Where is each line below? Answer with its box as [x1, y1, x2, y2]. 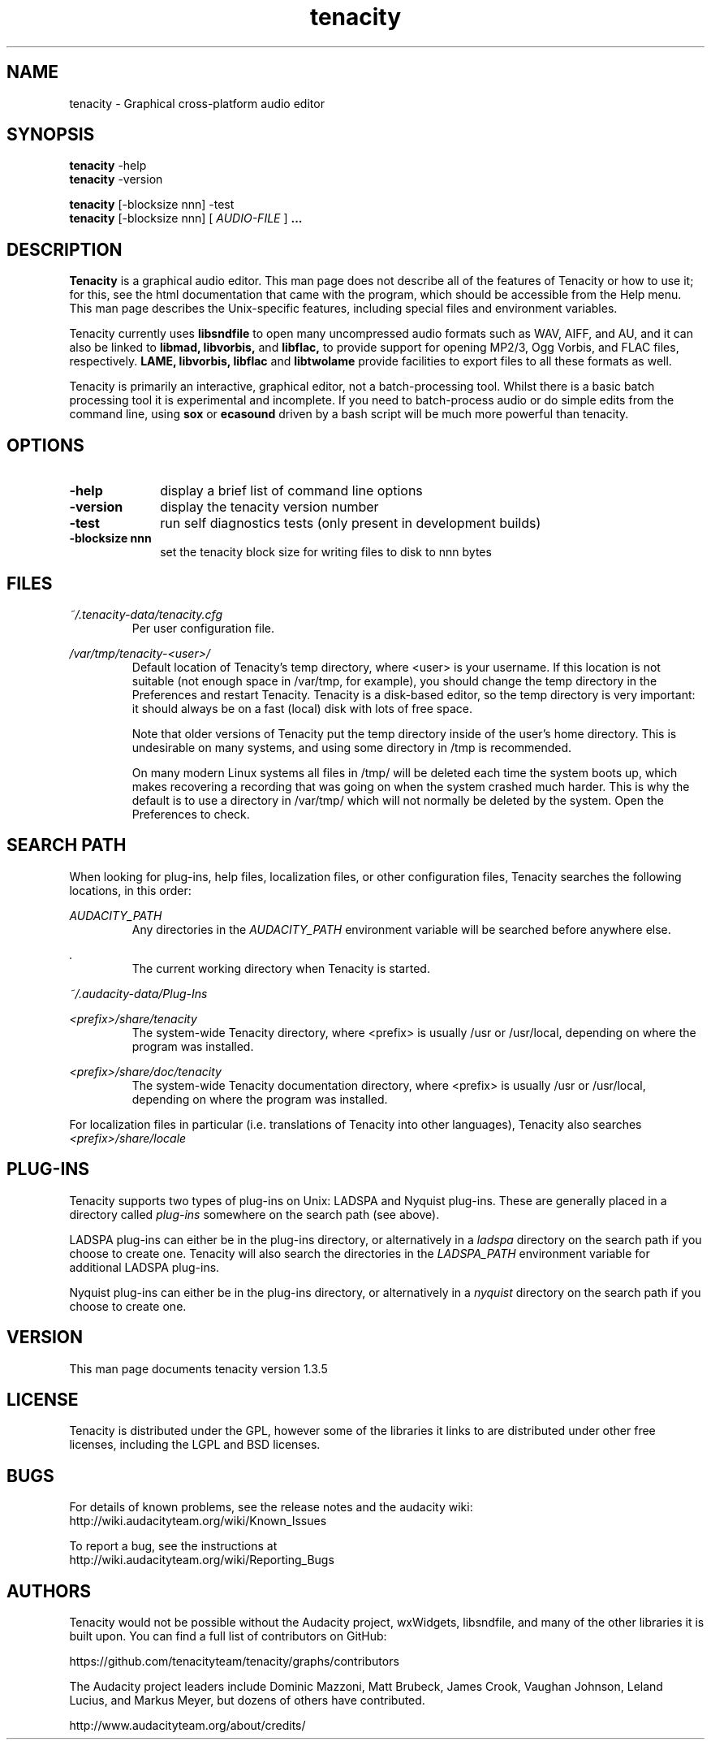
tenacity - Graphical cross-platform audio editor [69, 96, 325, 110]
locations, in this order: [69, 883, 192, 897]
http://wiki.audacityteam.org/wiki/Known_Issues [69, 1514, 327, 1528]
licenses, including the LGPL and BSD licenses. [69, 1437, 321, 1452]
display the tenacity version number [160, 499, 379, 516]
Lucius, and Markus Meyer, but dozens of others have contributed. [69, 1693, 425, 1708]
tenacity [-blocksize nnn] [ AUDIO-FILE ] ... [69, 211, 303, 226]
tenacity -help [69, 158, 147, 173]
